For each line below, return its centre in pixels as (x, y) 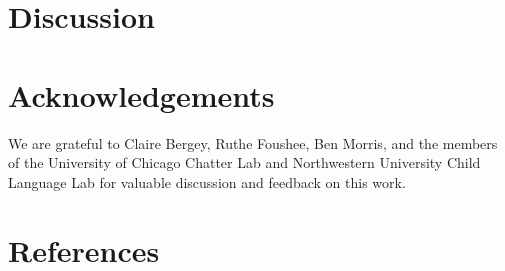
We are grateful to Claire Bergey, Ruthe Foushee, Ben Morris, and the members (253, 142)
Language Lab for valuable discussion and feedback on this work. (207, 181)
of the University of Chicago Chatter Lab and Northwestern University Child (244, 162)
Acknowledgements (141, 94)
